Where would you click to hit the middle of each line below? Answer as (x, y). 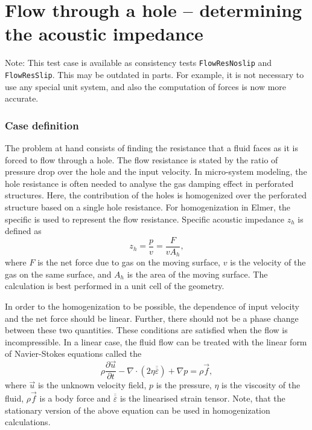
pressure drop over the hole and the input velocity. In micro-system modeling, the (156, 171)
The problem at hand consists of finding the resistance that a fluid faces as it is (152, 148)
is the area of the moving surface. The (197, 274)
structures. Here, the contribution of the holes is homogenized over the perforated (156, 195)
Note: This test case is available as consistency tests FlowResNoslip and (138, 63)
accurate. (22, 98)
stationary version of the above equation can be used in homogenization (138, 410)
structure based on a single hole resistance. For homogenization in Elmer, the (148, 207)
